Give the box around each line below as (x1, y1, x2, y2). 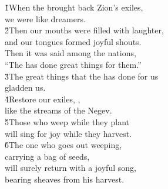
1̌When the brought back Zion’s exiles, (5, 1, 143, 13)
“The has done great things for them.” (5, 58, 142, 70)
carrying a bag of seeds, (5, 150, 90, 162)
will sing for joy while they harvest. (5, 127, 132, 139)
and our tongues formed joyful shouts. (5, 35, 142, 47)
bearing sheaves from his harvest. (5, 173, 125, 185)
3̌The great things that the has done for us (5, 70, 159, 82)
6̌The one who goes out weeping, (5, 139, 122, 151)
